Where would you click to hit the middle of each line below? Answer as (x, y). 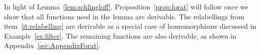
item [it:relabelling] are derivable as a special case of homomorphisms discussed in (130, 26)
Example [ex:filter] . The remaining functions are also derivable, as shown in (120, 35)
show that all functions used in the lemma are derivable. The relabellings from (124, 16)
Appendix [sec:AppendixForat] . (52, 45)
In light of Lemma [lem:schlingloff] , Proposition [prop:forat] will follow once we (126, 6)
